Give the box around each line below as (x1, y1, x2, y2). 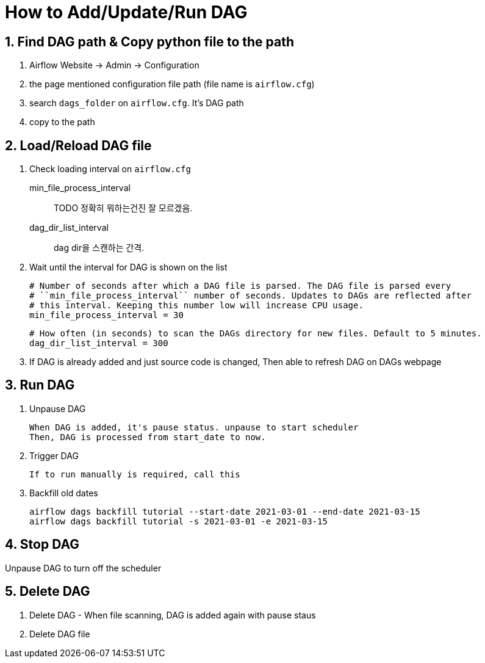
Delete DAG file (29, 628, 90, 639)
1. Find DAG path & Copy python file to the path (5, 34, 294, 49)
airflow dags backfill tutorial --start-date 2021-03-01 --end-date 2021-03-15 (29, 506, 420, 516)
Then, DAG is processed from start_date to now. (29, 432, 266, 442)
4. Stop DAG (5, 537, 80, 552)
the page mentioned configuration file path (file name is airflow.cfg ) (29, 79, 315, 90)
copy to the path (29, 117, 95, 128)
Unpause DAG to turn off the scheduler (5, 562, 162, 573)
